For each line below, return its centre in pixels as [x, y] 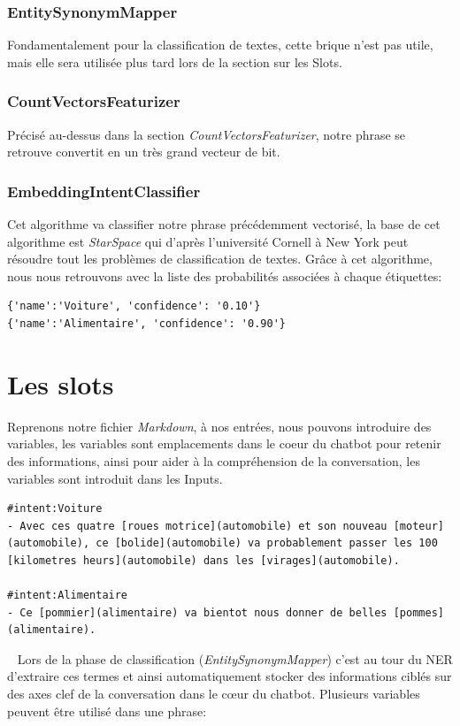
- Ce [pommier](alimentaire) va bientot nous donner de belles [197, 612]
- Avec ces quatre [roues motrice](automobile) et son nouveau [197, 526]
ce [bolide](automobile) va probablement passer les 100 [267, 543]
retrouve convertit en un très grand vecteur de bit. [144, 152]
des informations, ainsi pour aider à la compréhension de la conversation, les [214, 460]
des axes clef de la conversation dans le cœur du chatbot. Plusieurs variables [214, 694]
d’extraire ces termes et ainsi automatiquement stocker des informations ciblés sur [230, 676]
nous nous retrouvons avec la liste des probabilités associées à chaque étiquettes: [225, 275]
